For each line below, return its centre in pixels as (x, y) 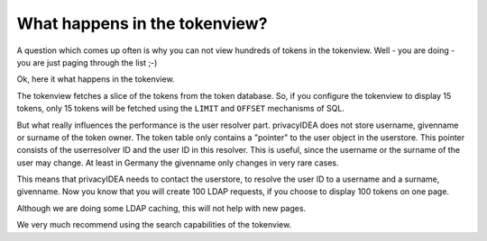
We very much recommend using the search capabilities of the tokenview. (154, 225)
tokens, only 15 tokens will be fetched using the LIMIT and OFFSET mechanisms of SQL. (180, 109)
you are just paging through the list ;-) (87, 62)
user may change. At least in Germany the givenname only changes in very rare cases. (178, 163)
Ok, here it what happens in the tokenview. (96, 79)
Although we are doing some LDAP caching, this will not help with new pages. (161, 208)
